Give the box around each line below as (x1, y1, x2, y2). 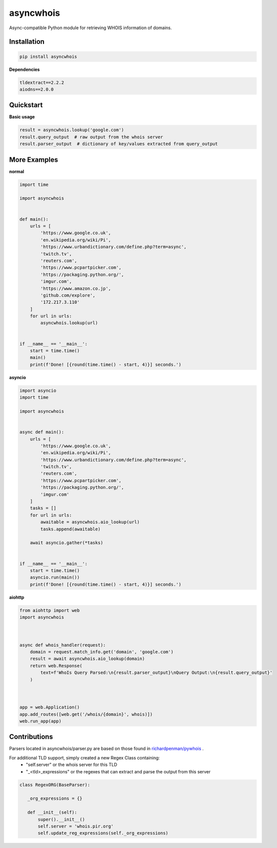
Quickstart (9, 101, 43, 109)
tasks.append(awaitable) (40, 526, 101, 532)
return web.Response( (30, 663, 83, 668)
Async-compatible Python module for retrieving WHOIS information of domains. (9, 25, 172, 31)
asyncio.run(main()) (30, 574, 80, 580)
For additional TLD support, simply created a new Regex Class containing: (9, 754, 160, 760)
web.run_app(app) (19, 718, 62, 724)
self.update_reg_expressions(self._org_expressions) (38, 830, 169, 836)
